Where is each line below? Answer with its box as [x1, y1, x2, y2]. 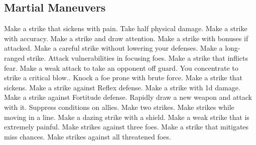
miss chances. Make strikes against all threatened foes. [4, 131, 171, 141]
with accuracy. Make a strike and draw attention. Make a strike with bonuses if [4, 33, 248, 43]
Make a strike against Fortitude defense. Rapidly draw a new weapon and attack [4, 92, 252, 102]
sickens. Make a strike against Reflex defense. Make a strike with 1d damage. [4, 82, 240, 92]
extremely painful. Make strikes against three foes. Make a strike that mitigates [4, 121, 249, 132]
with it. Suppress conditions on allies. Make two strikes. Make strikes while [4, 101, 234, 112]
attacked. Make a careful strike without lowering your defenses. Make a [4, 43, 223, 53]
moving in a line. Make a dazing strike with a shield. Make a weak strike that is [4, 111, 249, 122]
